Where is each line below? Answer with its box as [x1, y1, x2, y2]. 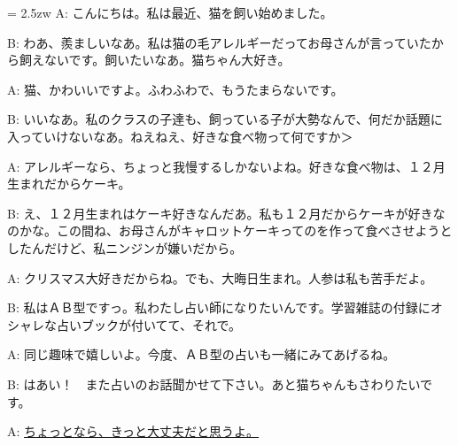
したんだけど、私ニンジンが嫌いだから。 [7, 238, 243, 257]
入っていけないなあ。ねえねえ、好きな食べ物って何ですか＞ [7, 127, 353, 145]
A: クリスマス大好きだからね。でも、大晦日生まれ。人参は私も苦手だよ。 [7, 268, 433, 287]
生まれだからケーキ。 [7, 174, 131, 193]
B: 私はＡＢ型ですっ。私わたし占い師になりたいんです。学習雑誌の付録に [7, 298, 431, 317]
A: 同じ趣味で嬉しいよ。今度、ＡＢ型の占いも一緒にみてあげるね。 [7, 345, 396, 364]
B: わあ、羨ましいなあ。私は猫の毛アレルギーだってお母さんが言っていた [7, 33, 431, 51]
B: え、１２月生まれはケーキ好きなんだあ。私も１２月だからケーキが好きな [7, 203, 446, 222]
